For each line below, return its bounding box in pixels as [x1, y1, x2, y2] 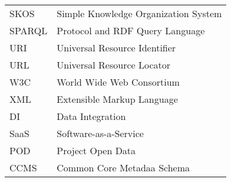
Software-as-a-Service [57, 126, 144, 140]
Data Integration [57, 109, 126, 123]
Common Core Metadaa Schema [57, 161, 190, 174]
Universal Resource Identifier [57, 41, 176, 54]
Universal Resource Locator [57, 58, 170, 71]
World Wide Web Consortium [57, 75, 180, 89]
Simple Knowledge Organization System [57, 6, 222, 20]
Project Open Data [57, 144, 136, 157]
